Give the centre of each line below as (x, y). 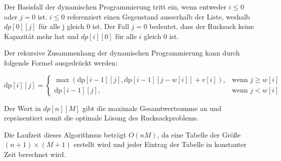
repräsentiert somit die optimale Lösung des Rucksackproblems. (101, 118)
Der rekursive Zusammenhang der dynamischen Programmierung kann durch (122, 53)
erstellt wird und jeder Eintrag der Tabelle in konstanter (160, 144)
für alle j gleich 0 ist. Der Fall (84, 26)
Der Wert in (22, 108)
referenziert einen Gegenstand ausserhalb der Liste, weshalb (158, 16)
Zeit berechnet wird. (35, 154)
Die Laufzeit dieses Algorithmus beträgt (65, 134)
